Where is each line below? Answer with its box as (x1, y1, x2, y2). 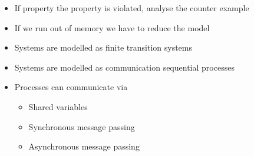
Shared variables (28, 100, 88, 112)
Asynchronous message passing (28, 140, 140, 152)
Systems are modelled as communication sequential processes (14, 61, 235, 73)
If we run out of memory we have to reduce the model (14, 21, 210, 34)
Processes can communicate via (14, 81, 128, 93)
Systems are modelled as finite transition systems (14, 41, 192, 54)
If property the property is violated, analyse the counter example (14, 2, 249, 14)
